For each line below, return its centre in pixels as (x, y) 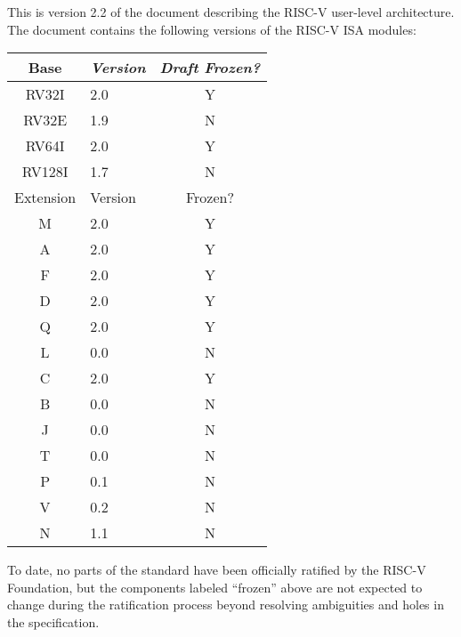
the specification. (53, 621)
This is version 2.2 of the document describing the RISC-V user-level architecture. (231, 12)
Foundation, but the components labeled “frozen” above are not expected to (215, 587)
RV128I (45, 172)
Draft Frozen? (210, 68)
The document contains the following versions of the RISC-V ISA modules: (212, 29)
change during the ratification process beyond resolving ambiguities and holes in (226, 605)
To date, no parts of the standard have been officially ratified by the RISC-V (217, 570)
